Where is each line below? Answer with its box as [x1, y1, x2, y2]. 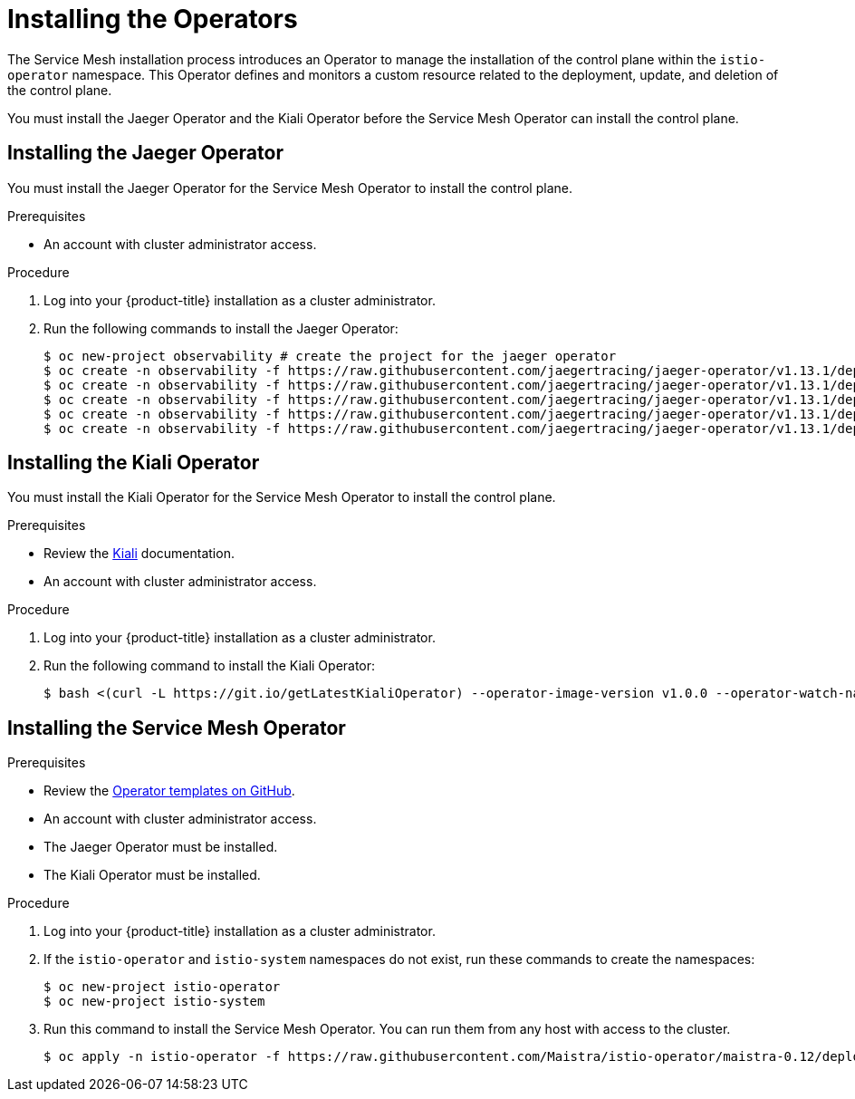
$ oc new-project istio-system [43, 994, 265, 1009]
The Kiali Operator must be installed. [43, 867, 261, 883]
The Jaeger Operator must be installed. [43, 839, 278, 855]
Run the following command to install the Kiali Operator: [43, 658, 376, 674]
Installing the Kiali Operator [7, 451, 260, 475]
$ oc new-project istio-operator [43, 979, 281, 995]
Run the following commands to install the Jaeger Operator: [43, 320, 399, 336]
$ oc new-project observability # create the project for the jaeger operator [43, 348, 617, 363]
